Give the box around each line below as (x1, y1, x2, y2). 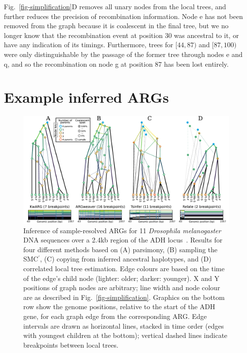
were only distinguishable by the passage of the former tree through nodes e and (4, 49, 243, 59)
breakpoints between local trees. (23, 339, 118, 350)
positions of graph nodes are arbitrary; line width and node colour (23, 282, 220, 293)
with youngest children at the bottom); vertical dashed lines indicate (23, 330, 228, 340)
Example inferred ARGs (4, 87, 169, 107)
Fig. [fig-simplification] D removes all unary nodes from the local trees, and (4, 1, 226, 11)
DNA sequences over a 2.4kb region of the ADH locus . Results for (23, 235, 223, 245)
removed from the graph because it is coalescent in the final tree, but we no (4, 20, 229, 31)
